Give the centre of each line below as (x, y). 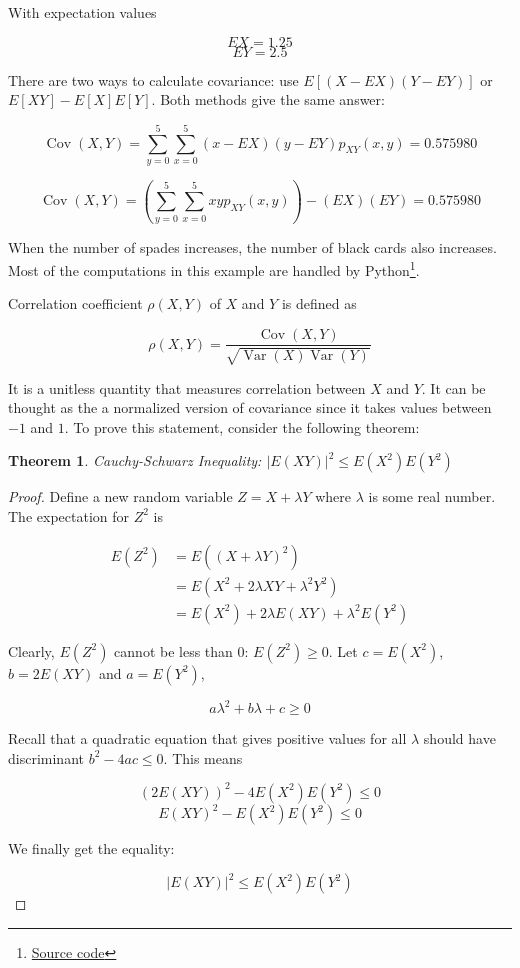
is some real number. (432, 496)
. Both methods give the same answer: (268, 99)
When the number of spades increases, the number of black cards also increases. (252, 246)
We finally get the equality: (91, 848)
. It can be (453, 387)
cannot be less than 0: (181, 650)
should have (459, 738)
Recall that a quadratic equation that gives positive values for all (207, 738)
